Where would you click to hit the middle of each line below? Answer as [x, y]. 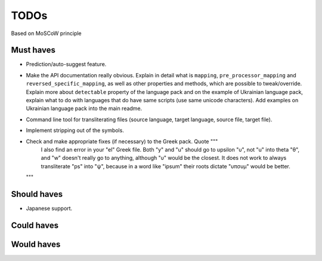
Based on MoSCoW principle [46, 33]
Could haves [35, 225]
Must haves [33, 50]
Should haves [37, 194]
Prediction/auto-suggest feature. [66, 64]
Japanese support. [49, 209]
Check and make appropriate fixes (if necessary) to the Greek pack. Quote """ [122, 141]
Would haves [36, 244]
